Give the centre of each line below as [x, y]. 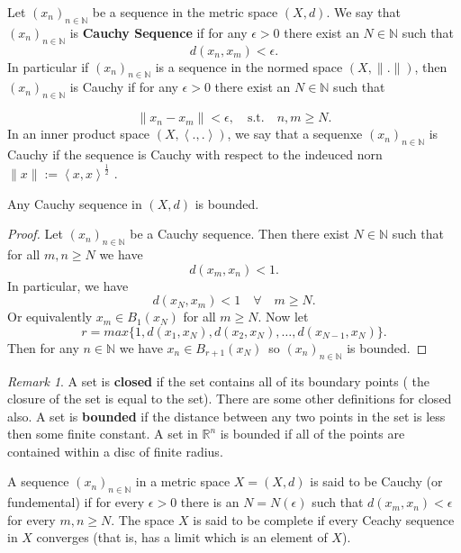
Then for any [43, 347]
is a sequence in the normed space [249, 66]
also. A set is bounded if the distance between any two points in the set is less [226, 416]
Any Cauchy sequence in [75, 203]
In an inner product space [79, 134]
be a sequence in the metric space [185, 12]
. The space [143, 519]
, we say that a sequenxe [295, 134]
